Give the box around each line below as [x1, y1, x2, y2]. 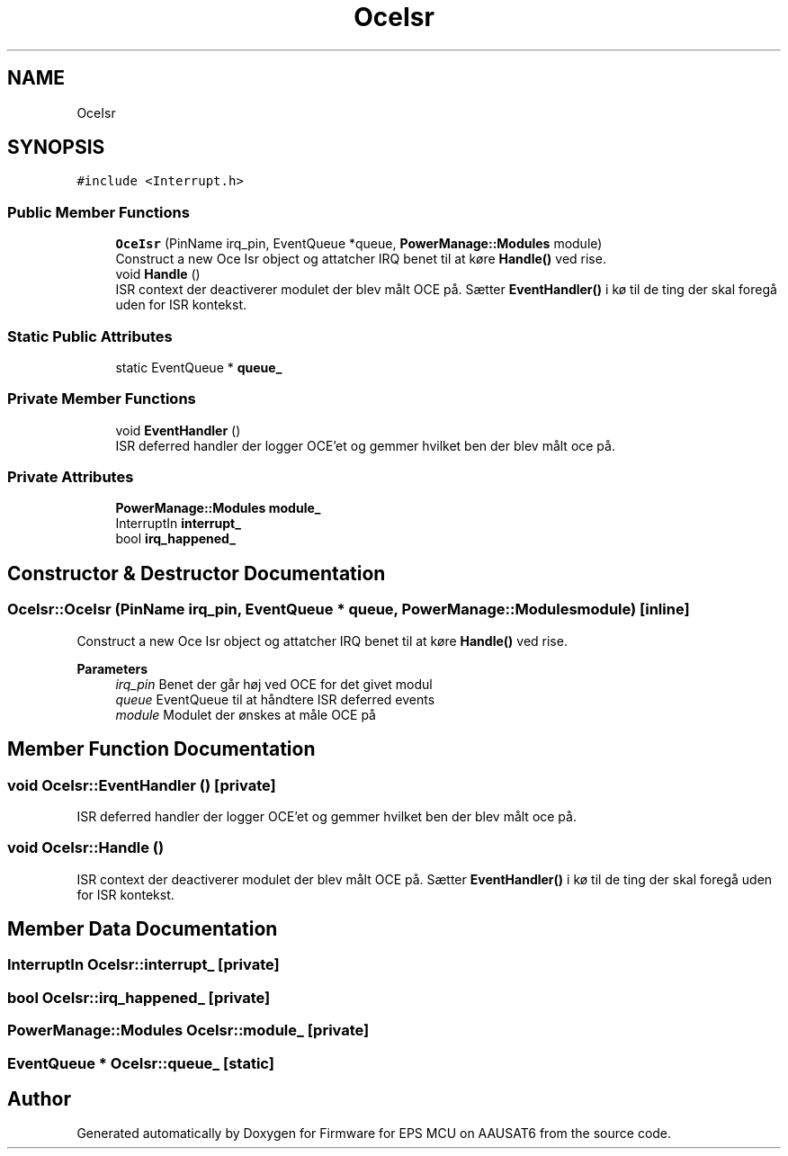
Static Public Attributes [7, 327, 173, 345]
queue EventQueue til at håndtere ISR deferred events [115, 691, 435, 707]
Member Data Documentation [7, 918, 278, 941]
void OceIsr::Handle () [7, 838, 165, 857]
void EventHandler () [115, 422, 241, 438]
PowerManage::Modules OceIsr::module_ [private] [7, 1021, 370, 1040]
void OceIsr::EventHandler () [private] [7, 775, 276, 794]
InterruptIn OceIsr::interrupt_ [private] [7, 955, 280, 974]
